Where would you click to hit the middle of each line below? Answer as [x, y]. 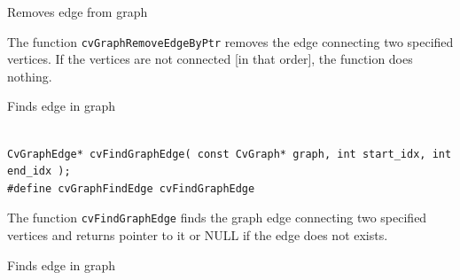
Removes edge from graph [78, 12]
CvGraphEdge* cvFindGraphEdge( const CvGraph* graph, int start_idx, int [230, 154]
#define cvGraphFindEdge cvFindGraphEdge [131, 188]
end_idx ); [39, 171]
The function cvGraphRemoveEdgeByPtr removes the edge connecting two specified [230, 41]
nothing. [30, 76]
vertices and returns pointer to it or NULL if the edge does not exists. [198, 235]
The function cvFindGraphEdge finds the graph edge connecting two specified [217, 218]
